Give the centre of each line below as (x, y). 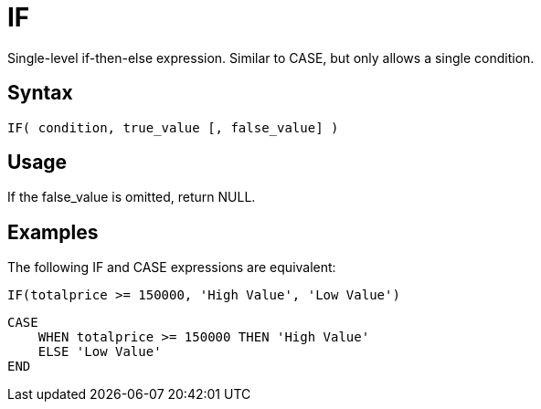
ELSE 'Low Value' (100, 352)
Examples (53, 232)
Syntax (40, 93)
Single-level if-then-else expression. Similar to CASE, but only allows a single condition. (271, 58)
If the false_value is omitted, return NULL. (132, 197)
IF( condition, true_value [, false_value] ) (173, 127)
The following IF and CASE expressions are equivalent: (172, 267)
